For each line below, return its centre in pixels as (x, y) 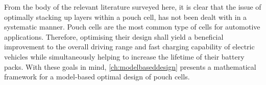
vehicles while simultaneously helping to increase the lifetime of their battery (124, 56)
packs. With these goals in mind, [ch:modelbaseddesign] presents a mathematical (130, 66)
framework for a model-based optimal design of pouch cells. (97, 77)
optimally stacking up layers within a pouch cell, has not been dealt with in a (126, 17)
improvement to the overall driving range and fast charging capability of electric (129, 47)
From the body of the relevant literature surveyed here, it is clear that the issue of (133, 7)
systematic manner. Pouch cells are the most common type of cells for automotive (132, 27)
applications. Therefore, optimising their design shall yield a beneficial (114, 36)
